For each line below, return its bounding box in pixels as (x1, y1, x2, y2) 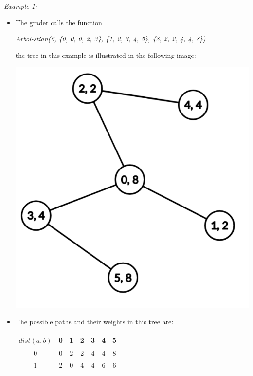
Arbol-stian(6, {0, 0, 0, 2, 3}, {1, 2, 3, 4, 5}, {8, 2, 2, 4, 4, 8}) (15, 34, 206, 44)
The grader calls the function (15, 17, 102, 27)
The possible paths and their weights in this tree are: (15, 317, 174, 327)
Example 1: (4, 1, 37, 11)
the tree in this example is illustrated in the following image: (15, 50, 196, 60)
